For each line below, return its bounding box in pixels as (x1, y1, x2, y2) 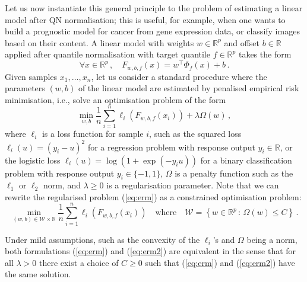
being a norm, (246, 233, 297, 245)
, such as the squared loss (149, 127, 242, 140)
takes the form (238, 48, 292, 60)
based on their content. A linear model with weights (5, 36, 194, 49)
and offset (224, 36, 260, 49)
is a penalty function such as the (175, 166, 293, 179)
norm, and (43, 179, 81, 191)
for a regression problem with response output (87, 140, 255, 153)
